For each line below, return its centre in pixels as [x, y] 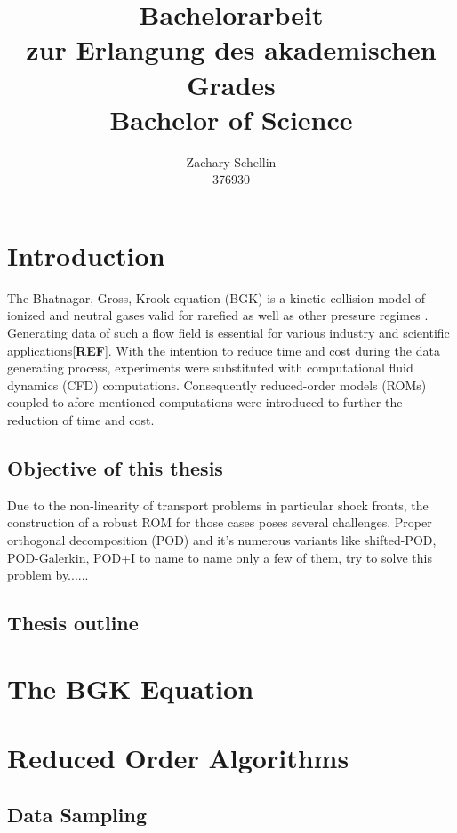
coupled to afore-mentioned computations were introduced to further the [205, 402]
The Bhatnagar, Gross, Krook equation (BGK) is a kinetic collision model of [216, 297]
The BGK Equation [131, 688]
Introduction [86, 255]
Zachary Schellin [231, 161]
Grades [231, 84]
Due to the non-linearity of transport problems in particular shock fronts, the [218, 505]
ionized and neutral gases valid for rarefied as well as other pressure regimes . [218, 315]
